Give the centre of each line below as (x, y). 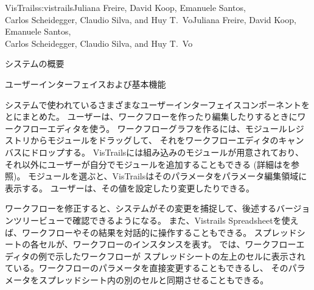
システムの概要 (35, 64)
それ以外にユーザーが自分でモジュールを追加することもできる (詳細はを (148, 164)
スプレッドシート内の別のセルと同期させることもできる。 (154, 279)
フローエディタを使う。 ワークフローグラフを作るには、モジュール (154, 128)
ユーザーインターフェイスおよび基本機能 (85, 84)
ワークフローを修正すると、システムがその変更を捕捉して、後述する (141, 208)
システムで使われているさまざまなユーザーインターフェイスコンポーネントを (157, 104)
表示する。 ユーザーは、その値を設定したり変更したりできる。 (130, 188)
